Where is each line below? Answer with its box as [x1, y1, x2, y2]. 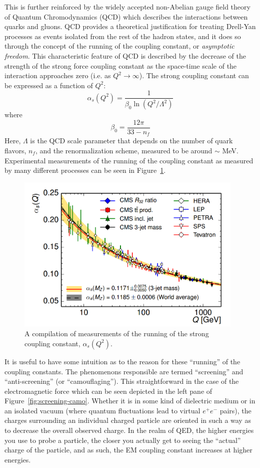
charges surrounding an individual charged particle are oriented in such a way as [4, 415, 251, 425]
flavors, [4, 145, 26, 155]
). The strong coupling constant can [139, 70, 249, 81]
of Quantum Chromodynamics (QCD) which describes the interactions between [4, 11, 248, 22]
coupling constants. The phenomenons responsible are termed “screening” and [4, 366, 243, 376]
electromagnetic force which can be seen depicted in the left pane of [4, 385, 212, 396]
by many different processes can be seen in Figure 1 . [4, 165, 166, 175]
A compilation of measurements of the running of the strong [24, 328, 209, 339]
